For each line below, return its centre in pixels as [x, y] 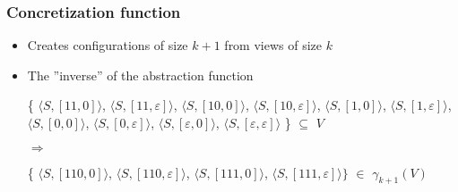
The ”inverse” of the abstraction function [140, 75]
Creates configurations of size [108, 45]
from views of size [273, 45]
